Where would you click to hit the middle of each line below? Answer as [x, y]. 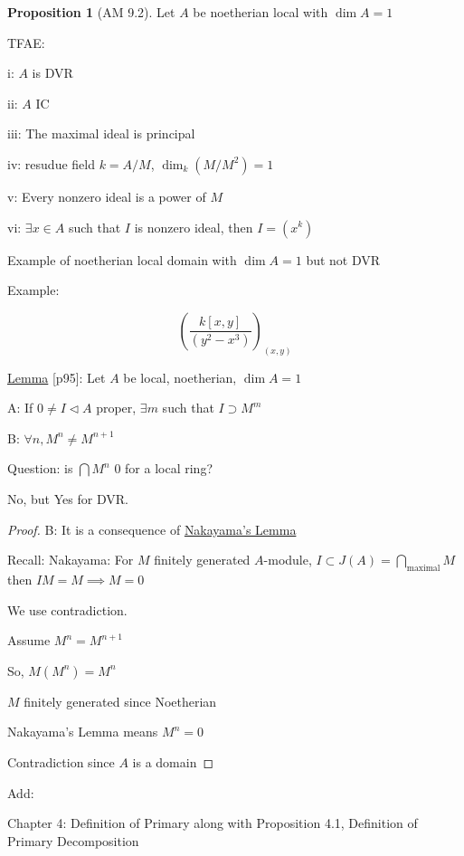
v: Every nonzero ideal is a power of [107, 196]
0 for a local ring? [163, 468]
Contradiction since [61, 761]
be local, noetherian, [180, 377]
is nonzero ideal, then [194, 227]
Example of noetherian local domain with [122, 259]
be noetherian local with [260, 12]
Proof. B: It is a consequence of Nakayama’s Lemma [152, 529]
